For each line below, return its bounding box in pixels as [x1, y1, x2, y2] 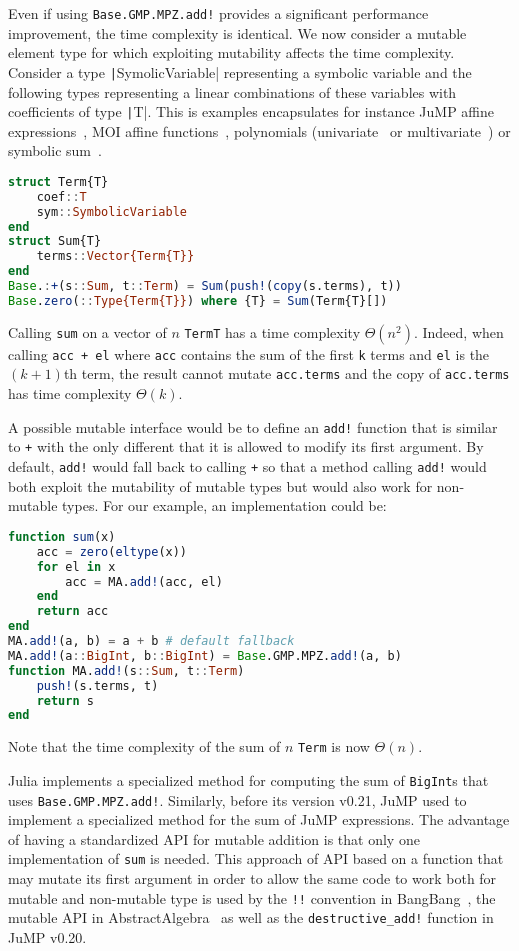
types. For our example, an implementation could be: [62, 495, 387, 516]
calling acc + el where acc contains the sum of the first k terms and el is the [8, 343, 490, 364]
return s [36, 693, 94, 708]
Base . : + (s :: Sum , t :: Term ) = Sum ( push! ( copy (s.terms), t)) [8, 279, 402, 294]
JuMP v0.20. [8, 926, 87, 947]
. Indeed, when [413, 321, 504, 342]
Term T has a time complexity [184, 321, 361, 342]
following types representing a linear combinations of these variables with [8, 81, 457, 102]
